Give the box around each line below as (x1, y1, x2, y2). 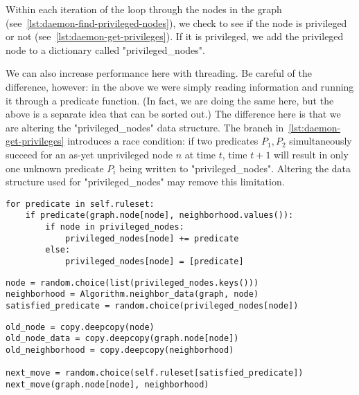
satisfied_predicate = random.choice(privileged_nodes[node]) (6, 300, 299, 311)
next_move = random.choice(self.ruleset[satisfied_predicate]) (6, 368, 304, 378)
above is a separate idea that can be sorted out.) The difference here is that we (6, 107, 341, 121)
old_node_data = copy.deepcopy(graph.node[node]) (6, 333, 239, 344)
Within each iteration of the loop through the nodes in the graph (6, 2, 282, 16)
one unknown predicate (6, 160, 104, 175)
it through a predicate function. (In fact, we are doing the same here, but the (6, 93, 334, 107)
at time (184, 147, 216, 161)
